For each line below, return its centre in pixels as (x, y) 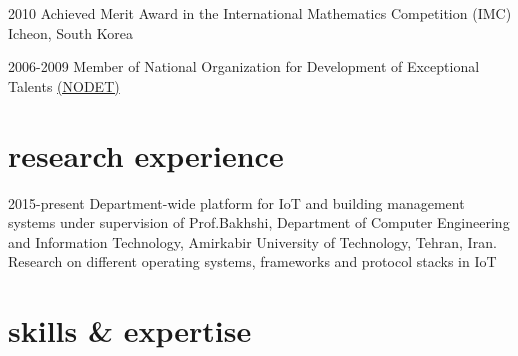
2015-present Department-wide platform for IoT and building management (236, 202)
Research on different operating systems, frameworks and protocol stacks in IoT (252, 261)
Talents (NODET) (64, 85)
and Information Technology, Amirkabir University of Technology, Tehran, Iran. (252, 241)
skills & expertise (130, 330)
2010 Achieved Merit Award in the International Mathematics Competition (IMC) (260, 13)
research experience (146, 154)
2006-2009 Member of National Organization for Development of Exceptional (244, 66)
